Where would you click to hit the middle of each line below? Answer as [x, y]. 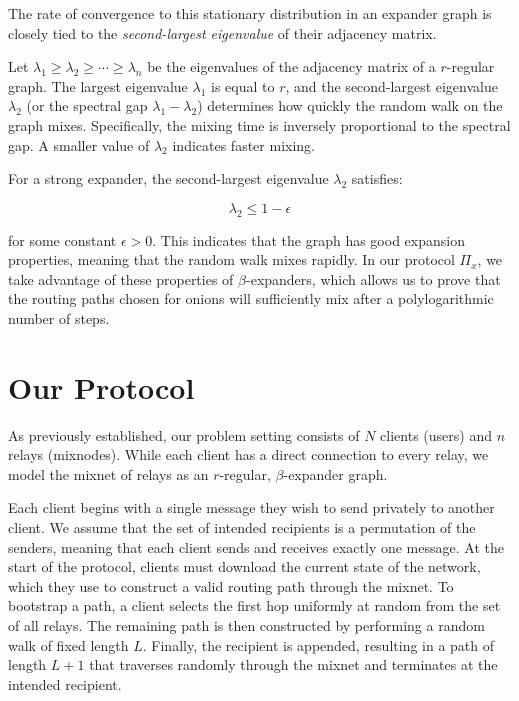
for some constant [62, 239]
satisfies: [377, 178]
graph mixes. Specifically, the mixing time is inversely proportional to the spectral [259, 124]
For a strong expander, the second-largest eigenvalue [168, 178]
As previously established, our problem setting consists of [184, 434]
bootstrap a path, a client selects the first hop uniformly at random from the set [254, 605]
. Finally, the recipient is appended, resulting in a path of [318, 644]
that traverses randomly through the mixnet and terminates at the [293, 664]
